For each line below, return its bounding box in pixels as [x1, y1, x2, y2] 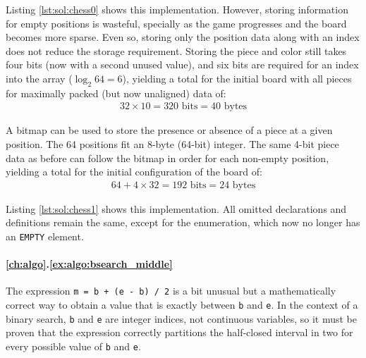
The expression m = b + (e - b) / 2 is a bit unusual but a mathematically [6, 283, 336, 298]
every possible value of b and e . [6, 339, 141, 353]
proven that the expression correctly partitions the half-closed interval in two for [6, 325, 353, 340]
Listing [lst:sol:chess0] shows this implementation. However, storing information [6, 2, 348, 16]
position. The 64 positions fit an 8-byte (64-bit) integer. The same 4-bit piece [6, 136, 339, 151]
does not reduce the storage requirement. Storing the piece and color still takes [6, 43, 347, 58]
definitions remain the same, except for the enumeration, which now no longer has [6, 215, 360, 230]
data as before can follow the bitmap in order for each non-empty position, [6, 150, 329, 165]
